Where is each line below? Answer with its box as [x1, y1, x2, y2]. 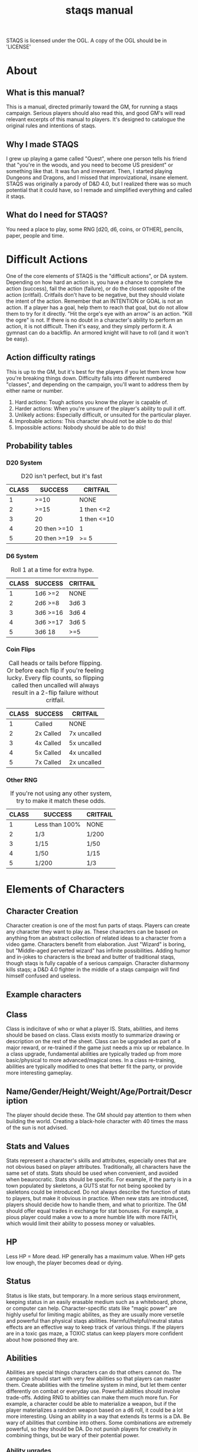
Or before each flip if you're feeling [7, 666, 104, 674]
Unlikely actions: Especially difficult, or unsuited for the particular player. [14, 411, 191, 418]
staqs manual [65, 4, 134, 17]
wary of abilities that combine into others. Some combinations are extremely [6, 1419, 192, 1427]
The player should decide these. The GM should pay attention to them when [6, 1111, 191, 1118]
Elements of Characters [6, 883, 125, 896]
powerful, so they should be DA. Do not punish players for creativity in [6, 1425, 177, 1432]
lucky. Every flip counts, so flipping [7, 674, 104, 682]
